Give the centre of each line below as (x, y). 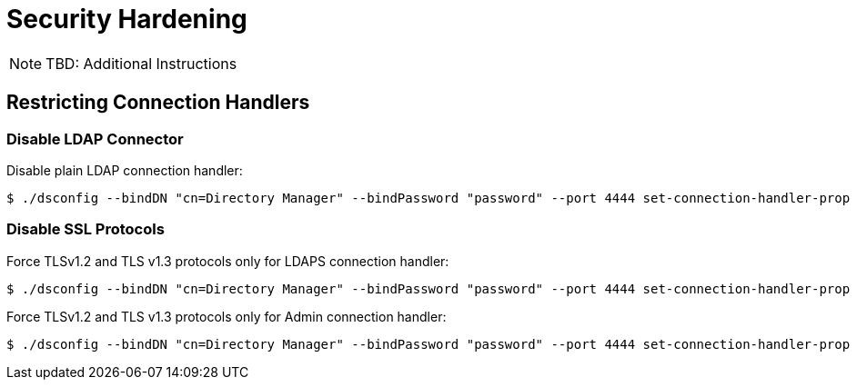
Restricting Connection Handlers (158, 103)
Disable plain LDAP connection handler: (125, 170)
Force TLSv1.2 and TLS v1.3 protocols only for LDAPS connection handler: (228, 261)
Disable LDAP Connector (95, 139)
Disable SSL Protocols (86, 229)
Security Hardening (127, 19)
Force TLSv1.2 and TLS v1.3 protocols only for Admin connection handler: (227, 316)
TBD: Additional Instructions (141, 63)
